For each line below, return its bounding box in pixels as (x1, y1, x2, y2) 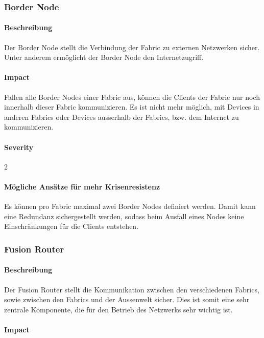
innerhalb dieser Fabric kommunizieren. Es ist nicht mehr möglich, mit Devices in (4, 101, 259, 112)
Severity (4, 141, 34, 152)
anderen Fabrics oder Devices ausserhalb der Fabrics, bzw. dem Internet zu (4, 111, 239, 122)
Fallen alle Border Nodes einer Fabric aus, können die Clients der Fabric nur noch (4, 91, 260, 102)
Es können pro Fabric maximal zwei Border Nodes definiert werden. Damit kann (4, 201, 256, 212)
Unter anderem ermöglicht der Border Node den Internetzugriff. (4, 52, 204, 62)
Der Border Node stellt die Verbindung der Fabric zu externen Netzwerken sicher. (4, 41, 260, 52)
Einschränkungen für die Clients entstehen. (4, 221, 139, 231)
